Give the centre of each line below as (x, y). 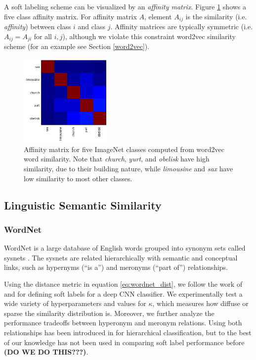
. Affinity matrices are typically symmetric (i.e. (182, 26)
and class (91, 26)
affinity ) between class (38, 26)
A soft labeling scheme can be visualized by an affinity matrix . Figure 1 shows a (125, 6)
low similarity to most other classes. (78, 178)
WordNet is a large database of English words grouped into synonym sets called (125, 248)
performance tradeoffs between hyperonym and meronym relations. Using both (123, 323)
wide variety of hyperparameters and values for (75, 303)
